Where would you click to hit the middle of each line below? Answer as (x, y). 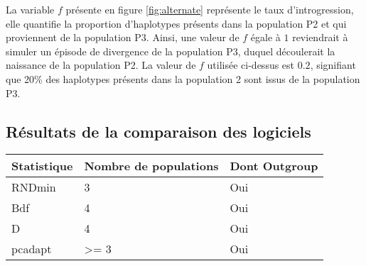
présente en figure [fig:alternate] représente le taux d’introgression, (210, 9)
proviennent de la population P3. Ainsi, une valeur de (123, 37)
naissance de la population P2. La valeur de (101, 65)
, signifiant (333, 65)
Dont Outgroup (274, 166)
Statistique (42, 166)
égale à (265, 37)
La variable (30, 9)
